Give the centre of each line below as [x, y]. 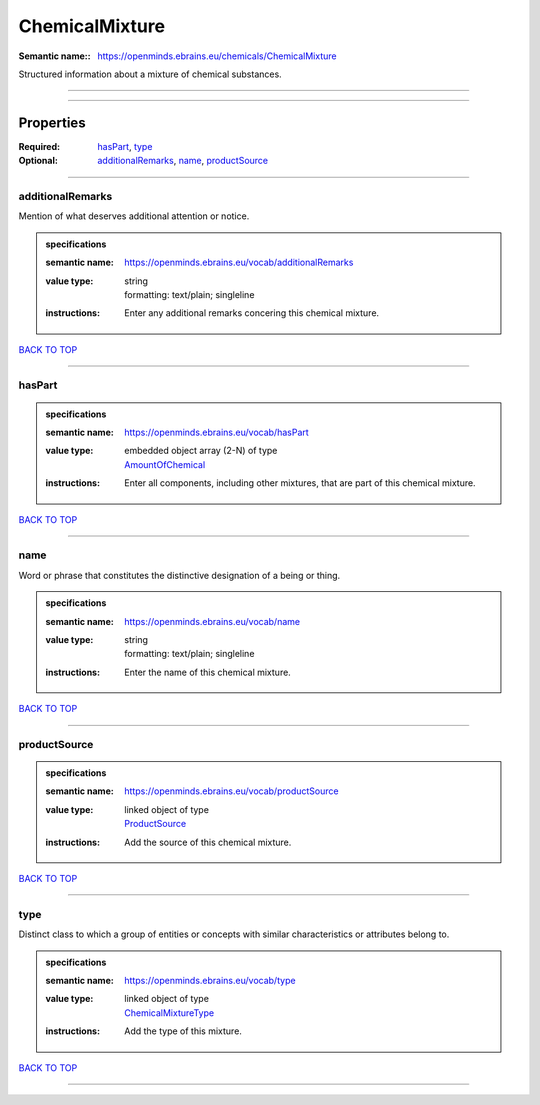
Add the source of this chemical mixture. [208, 842]
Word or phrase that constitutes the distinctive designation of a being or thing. [179, 575]
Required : [39, 146]
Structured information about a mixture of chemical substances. [150, 74]
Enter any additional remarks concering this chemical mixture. [252, 313]
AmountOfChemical [165, 464]
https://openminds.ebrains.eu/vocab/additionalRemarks [239, 262]
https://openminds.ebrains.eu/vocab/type [210, 980]
